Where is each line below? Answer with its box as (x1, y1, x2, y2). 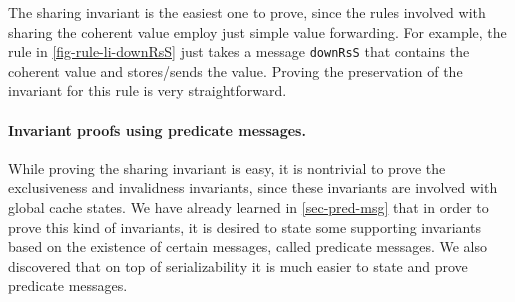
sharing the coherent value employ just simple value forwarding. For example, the (8, 21, 507, 42)
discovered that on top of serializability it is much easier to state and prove (8, 255, 468, 276)
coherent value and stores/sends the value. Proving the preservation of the (8, 60, 463, 81)
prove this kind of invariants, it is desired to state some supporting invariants (8, 216, 481, 237)
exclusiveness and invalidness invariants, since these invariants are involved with (8, 177, 498, 198)
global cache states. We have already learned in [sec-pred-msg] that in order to (8, 197, 489, 218)
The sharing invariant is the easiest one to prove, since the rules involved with (8, 2, 486, 22)
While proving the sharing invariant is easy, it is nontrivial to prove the (8, 157, 446, 178)
